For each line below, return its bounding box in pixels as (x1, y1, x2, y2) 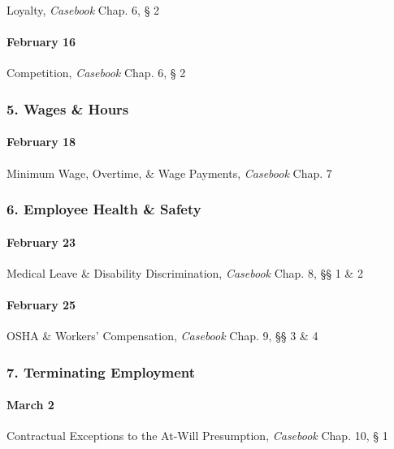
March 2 (6, 396, 54, 413)
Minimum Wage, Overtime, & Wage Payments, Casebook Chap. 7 (6, 164, 332, 181)
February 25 (6, 296, 76, 313)
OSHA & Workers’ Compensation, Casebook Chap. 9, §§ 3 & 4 (6, 327, 318, 344)
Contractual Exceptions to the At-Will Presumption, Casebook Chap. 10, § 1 (6, 427, 388, 444)
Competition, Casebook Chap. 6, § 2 (6, 64, 186, 81)
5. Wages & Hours (6, 98, 129, 119)
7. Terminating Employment (6, 361, 195, 382)
